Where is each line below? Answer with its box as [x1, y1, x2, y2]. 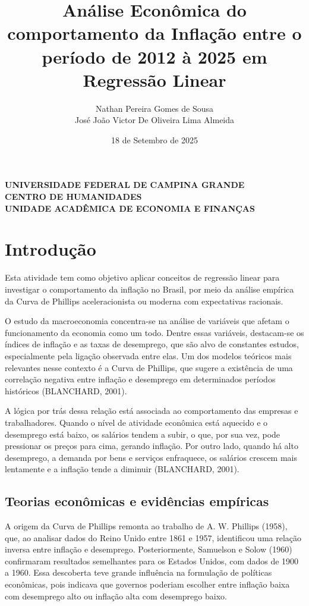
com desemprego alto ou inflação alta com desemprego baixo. [5, 589, 227, 602]
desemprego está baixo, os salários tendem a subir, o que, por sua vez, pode [5, 428, 280, 440]
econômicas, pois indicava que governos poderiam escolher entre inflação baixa [5, 578, 290, 591]
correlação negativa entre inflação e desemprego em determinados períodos [5, 373, 276, 385]
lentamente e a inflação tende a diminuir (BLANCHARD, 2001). [5, 463, 239, 475]
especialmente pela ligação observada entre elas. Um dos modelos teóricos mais [5, 349, 292, 362]
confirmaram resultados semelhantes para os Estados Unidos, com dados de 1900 [5, 554, 299, 567]
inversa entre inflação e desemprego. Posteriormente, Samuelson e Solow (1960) [5, 543, 292, 555]
